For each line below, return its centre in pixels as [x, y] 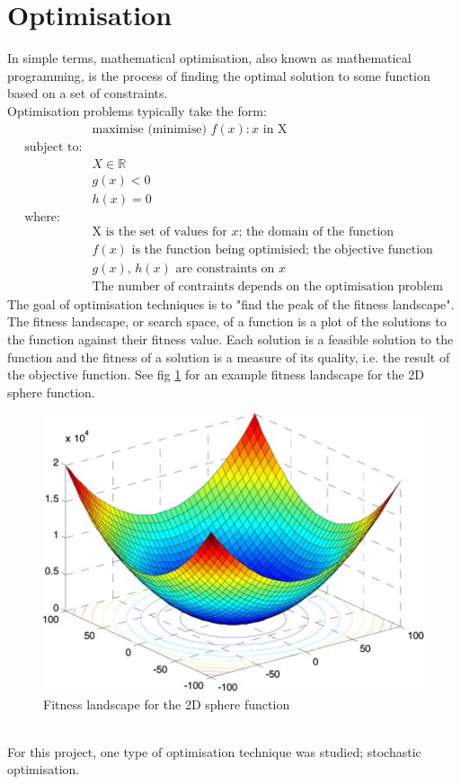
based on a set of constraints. [88, 93]
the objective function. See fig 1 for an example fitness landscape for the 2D [216, 374]
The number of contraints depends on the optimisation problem [267, 286]
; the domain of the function [316, 232]
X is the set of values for [160, 232]
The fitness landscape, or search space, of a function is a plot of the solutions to [227, 321]
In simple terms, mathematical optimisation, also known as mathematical [209, 58]
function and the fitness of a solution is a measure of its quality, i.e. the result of [229, 356]
